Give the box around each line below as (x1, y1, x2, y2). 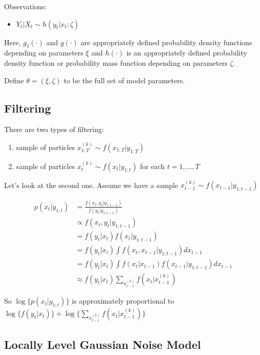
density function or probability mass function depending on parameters (4, 57, 228, 68)
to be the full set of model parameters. (64, 74, 185, 85)
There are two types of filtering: (4, 124, 104, 135)
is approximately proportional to (72, 295, 174, 306)
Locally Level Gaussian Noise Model (4, 336, 201, 352)
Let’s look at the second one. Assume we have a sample (4, 179, 178, 190)
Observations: (4, 1, 47, 11)
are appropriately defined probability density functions (81, 36, 252, 47)
